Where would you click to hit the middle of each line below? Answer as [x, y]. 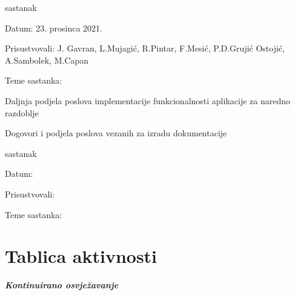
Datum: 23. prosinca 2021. [54, 28]
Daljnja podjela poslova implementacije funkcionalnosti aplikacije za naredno [148, 100]
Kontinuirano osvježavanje [62, 285]
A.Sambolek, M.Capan [47, 60]
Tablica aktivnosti [81, 256]
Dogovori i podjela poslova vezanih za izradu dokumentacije [116, 133]
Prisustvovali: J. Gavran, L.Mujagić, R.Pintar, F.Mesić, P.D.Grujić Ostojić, [145, 48]
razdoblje [22, 112]
